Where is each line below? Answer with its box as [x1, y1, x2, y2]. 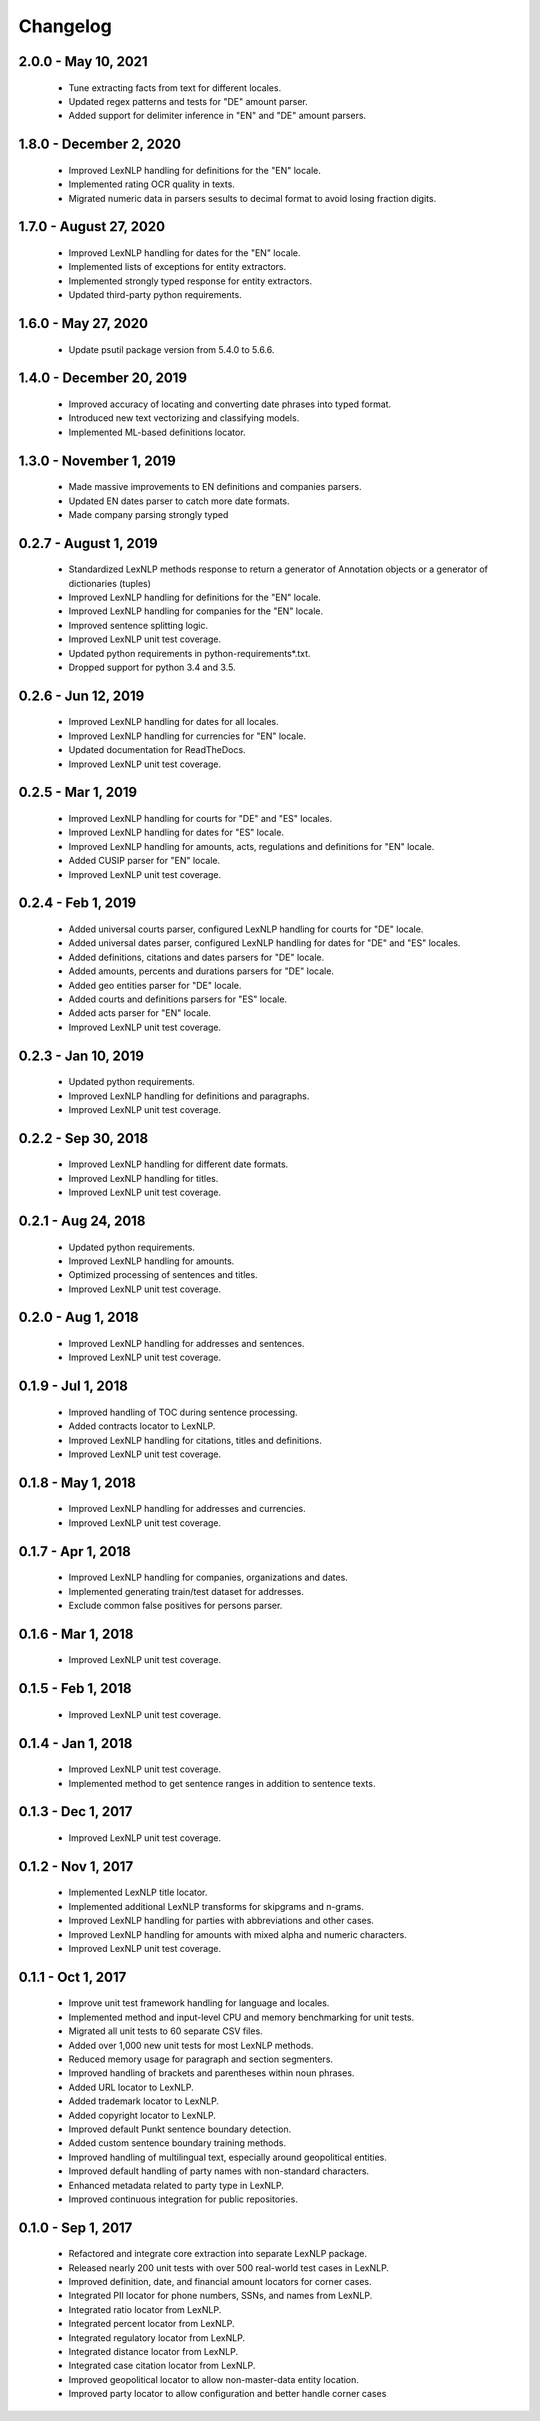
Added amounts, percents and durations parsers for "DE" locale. [68, 965, 335, 977]
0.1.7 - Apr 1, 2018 [18, 1543, 132, 1560]
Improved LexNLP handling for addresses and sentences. [68, 1338, 305, 1350]
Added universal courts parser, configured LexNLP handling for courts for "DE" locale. [68, 923, 424, 935]
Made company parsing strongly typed [68, 508, 229, 520]
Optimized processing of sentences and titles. [68, 1269, 259, 1281]
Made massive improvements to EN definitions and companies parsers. [68, 481, 362, 493]
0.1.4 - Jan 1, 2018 [18, 1735, 133, 1752]
